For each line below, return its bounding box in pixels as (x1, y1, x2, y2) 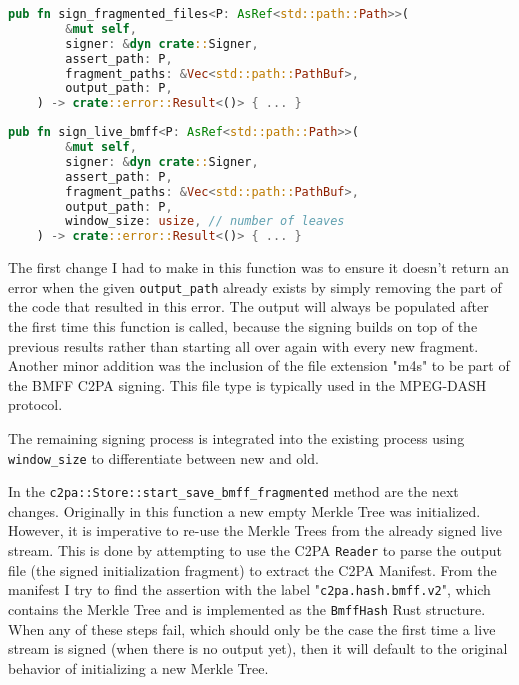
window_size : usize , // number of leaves (65, 214, 345, 229)
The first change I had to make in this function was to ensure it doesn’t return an (8, 257, 510, 278)
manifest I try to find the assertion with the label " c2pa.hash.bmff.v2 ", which (8, 579, 491, 600)
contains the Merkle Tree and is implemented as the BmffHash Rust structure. (8, 598, 486, 619)
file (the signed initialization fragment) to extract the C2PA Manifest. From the (8, 559, 497, 580)
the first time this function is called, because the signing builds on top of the (8, 315, 478, 336)
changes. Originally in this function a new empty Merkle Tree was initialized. (8, 500, 481, 521)
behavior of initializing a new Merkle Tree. (8, 657, 269, 678)
